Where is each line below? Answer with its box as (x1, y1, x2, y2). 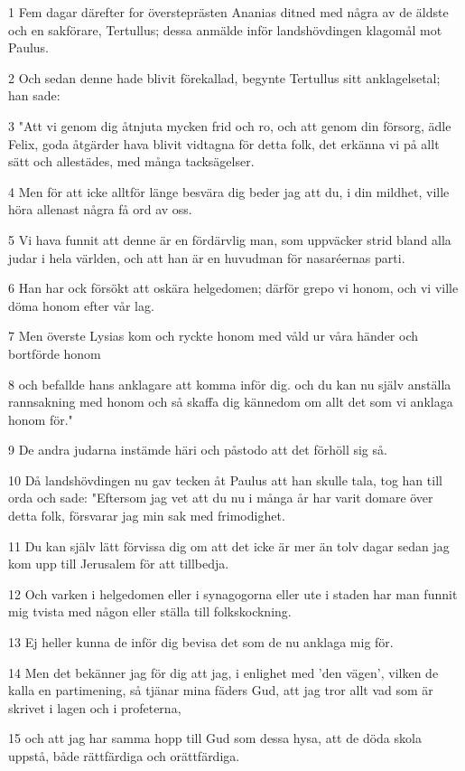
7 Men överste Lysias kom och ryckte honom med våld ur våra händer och (8, 326, 419, 345)
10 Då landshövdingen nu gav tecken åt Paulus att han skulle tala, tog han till (8, 470, 442, 489)
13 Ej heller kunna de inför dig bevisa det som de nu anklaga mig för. (8, 633, 394, 652)
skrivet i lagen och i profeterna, (8, 698, 181, 717)
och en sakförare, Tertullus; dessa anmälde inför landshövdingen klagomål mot (8, 20, 442, 39)
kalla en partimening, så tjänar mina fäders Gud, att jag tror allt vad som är (8, 681, 433, 700)
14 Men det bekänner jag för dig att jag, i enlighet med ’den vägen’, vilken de (8, 663, 439, 682)
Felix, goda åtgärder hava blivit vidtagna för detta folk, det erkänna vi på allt (8, 134, 440, 153)
